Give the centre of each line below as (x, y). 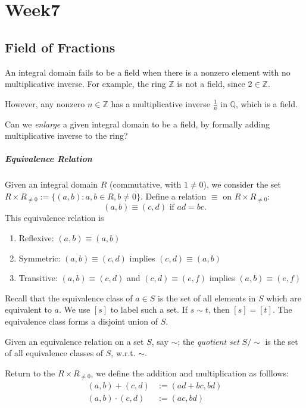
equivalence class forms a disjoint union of (82, 321)
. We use (75, 309)
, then (219, 309)
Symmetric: (40, 258)
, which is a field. (266, 103)
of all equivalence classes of (54, 353)
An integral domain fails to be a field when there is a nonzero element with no (148, 72)
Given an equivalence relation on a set (74, 341)
